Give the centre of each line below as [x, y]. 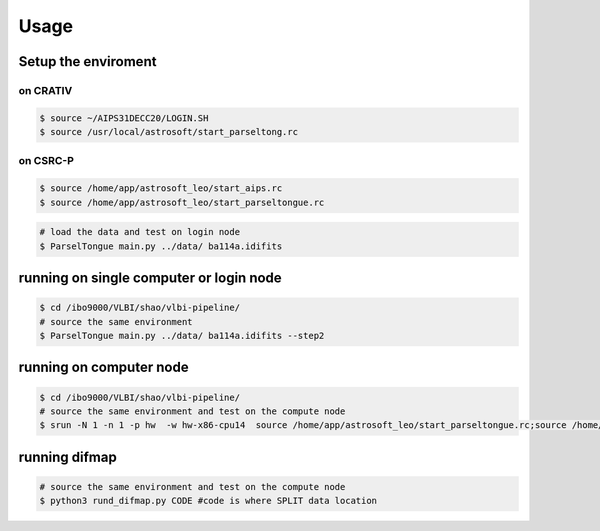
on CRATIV [45, 90]
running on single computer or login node [150, 278]
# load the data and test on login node [139, 232]
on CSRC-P [46, 161]
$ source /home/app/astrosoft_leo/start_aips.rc [161, 188]
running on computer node [103, 367]
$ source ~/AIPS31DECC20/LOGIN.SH [124, 118]
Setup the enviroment [87, 61]
